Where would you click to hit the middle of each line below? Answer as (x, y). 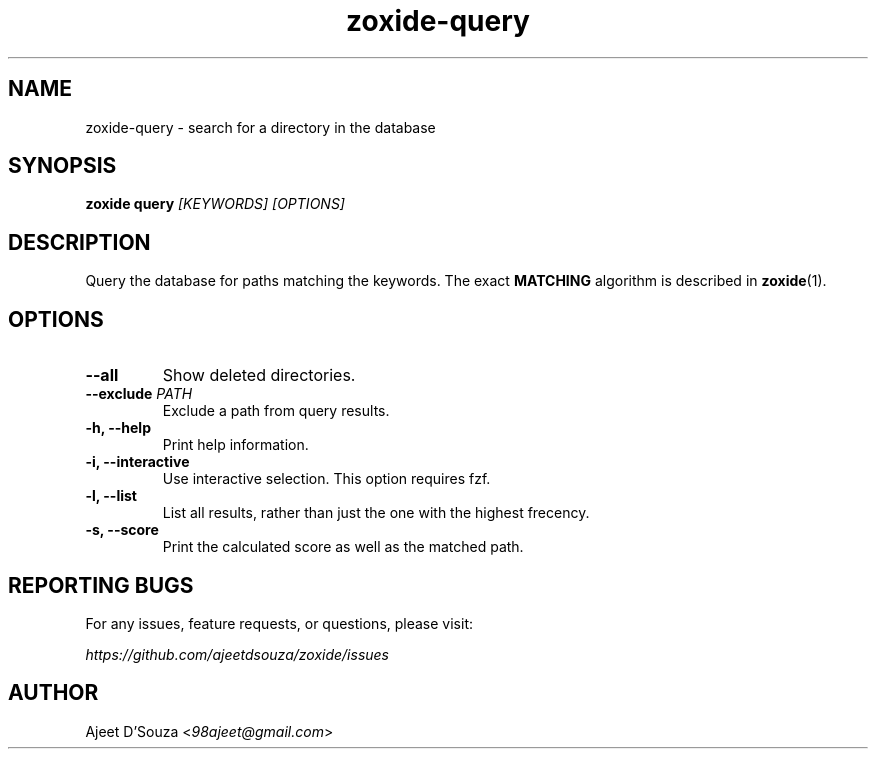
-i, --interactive (137, 462)
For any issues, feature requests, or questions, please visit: (279, 623)
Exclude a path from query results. (276, 411)
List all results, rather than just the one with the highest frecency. (376, 513)
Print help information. (235, 445)
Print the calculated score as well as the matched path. (343, 547)
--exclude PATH (139, 394)
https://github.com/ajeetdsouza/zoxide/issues (237, 654)
